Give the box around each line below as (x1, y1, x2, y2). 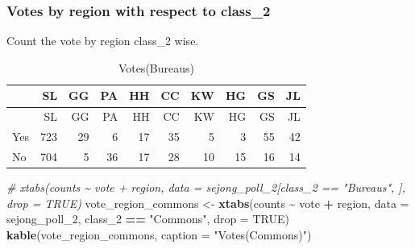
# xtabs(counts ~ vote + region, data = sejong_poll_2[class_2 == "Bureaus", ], (6, 179, 405, 196)
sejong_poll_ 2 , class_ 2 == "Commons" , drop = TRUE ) (6, 210, 289, 227)
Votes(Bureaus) (118, 59, 194, 76)
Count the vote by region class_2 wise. (6, 32, 199, 49)
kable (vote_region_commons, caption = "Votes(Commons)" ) (6, 226, 312, 243)
